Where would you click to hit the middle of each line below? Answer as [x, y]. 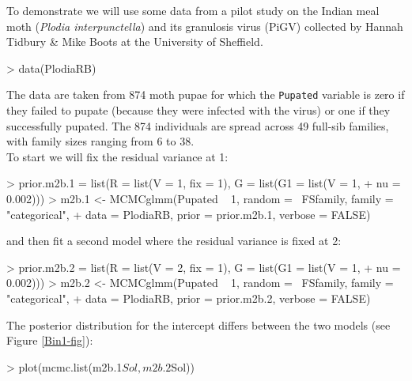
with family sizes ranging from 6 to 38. [100, 141]
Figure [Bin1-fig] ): [50, 340]
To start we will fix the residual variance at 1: [117, 156]
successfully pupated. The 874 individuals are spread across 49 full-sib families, [198, 125]
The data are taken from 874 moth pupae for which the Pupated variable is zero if [206, 94]
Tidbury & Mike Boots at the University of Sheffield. [135, 41]
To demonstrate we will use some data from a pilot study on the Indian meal [193, 10]
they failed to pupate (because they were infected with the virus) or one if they [198, 110]
